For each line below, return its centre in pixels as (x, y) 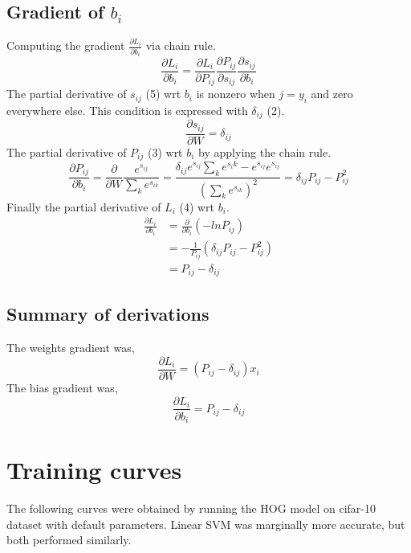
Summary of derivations (108, 314)
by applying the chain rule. (265, 152)
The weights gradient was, (71, 348)
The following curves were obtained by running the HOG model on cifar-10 (191, 508)
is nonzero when (236, 94)
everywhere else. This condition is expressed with (127, 110)
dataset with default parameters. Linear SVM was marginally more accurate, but (206, 524)
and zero (332, 94)
